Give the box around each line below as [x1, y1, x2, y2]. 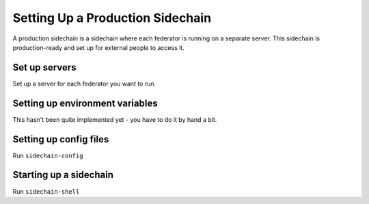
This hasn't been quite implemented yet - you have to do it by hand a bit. [12, 115, 217, 123]
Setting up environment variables [12, 97, 158, 109]
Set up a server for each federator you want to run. [12, 79, 156, 88]
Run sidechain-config [12, 151, 83, 160]
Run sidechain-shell [12, 187, 80, 195]
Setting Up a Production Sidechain [12, 10, 212, 25]
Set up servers [12, 62, 77, 73]
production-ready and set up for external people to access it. [12, 43, 184, 51]
